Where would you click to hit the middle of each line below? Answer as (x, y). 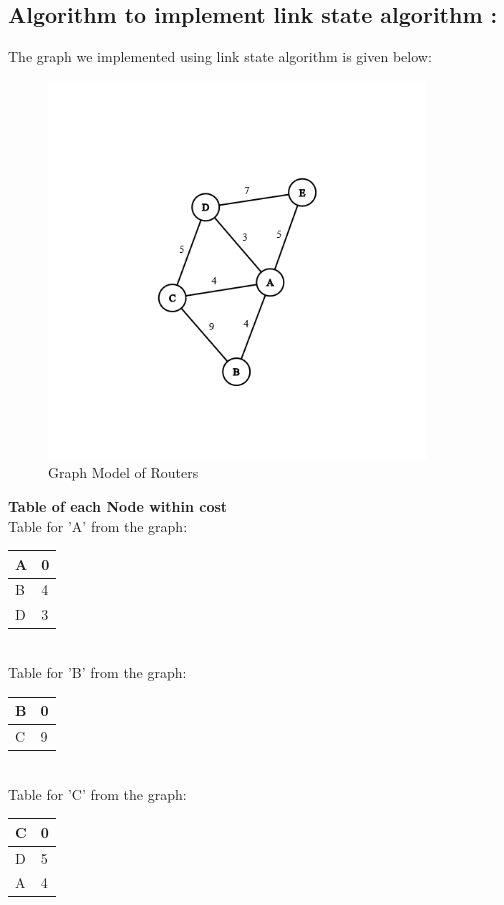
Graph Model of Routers (123, 472)
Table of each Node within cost (118, 505)
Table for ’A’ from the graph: (98, 525)
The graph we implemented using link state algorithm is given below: (220, 56)
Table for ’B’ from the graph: (97, 671)
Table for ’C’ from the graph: (97, 793)
